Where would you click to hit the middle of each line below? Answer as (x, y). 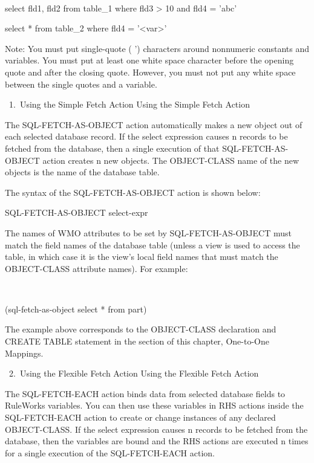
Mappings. (24, 353)
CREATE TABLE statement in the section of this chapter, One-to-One (137, 341)
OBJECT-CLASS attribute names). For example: (96, 268)
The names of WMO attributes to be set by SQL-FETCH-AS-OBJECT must (148, 232)
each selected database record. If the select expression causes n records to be (146, 136)
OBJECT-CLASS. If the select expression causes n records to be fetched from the (156, 429)
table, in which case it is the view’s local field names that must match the (142, 257)
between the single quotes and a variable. (81, 84)
